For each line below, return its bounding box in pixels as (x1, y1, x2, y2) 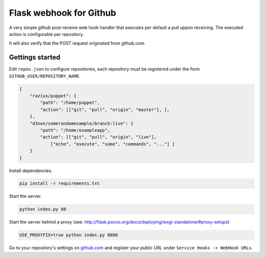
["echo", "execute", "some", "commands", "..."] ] (50, 141, 175, 147)
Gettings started (9, 53, 61, 61)
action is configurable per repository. (9, 31, 84, 37)
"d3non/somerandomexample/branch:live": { (29, 120, 133, 126)
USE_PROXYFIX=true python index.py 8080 (19, 232, 118, 238)
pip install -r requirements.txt (19, 181, 100, 186)
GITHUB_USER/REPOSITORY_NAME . (9, 73, 80, 79)
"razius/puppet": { (29, 93, 77, 98)
